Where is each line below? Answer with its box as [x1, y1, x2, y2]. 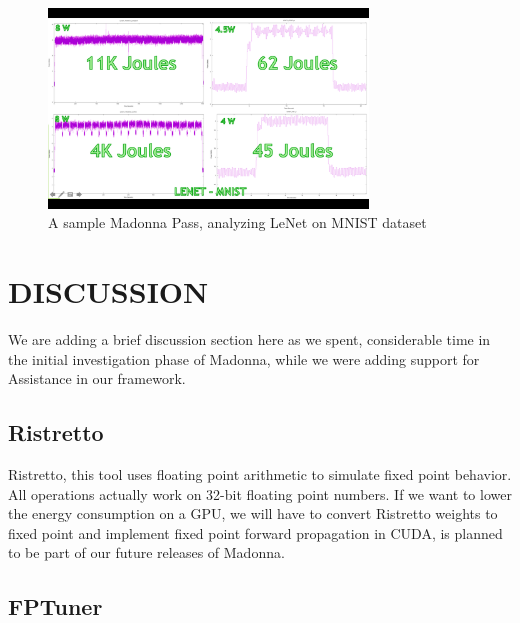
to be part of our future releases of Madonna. [8, 542, 285, 563]
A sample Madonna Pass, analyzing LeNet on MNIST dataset [48, 212, 427, 233]
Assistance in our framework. [8, 368, 186, 389]
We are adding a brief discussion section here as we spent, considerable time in [8, 329, 491, 350]
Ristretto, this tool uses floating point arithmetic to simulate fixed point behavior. [8, 464, 512, 485]
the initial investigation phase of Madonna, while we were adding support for [8, 348, 480, 369]
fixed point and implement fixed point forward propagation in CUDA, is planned [8, 522, 503, 543]
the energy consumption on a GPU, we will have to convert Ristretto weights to [8, 503, 498, 524]
